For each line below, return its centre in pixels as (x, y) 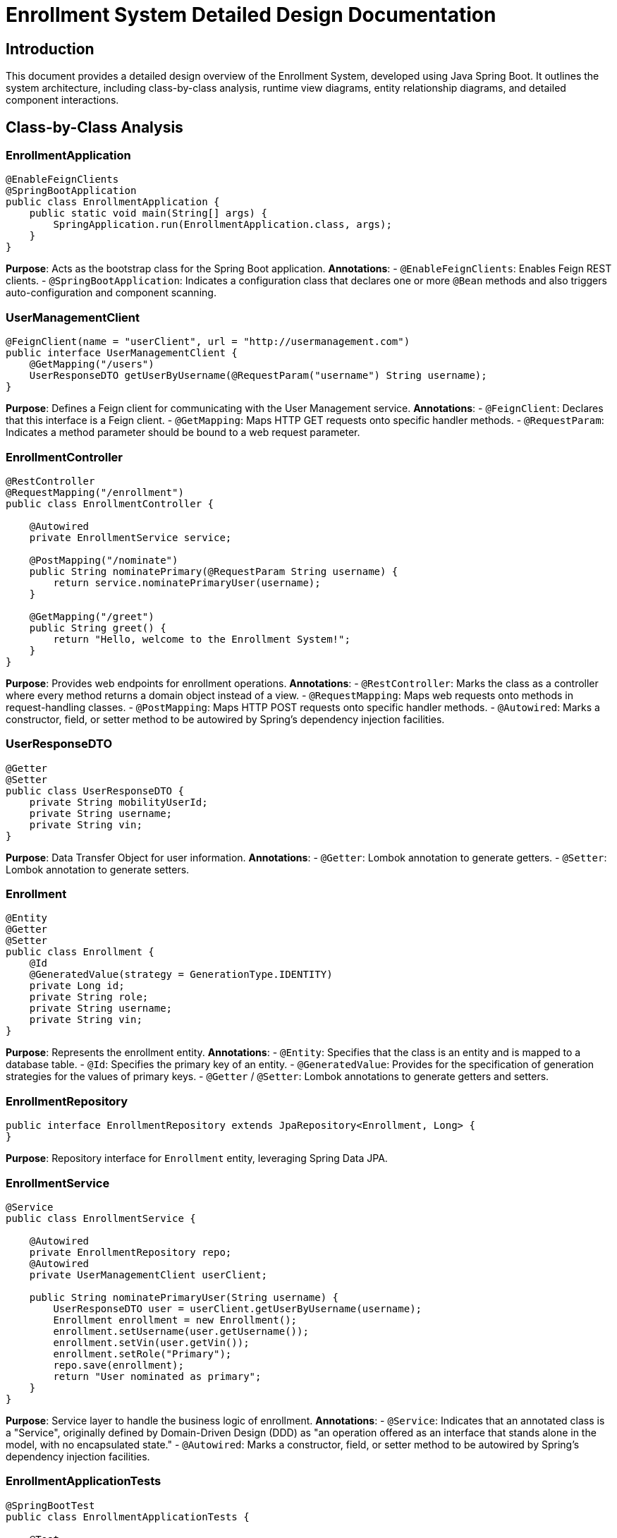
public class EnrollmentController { (110, 503)
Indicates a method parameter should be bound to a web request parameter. (183, 432)
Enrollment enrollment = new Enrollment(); (175, 1320)
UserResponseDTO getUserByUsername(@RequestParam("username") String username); (258, 376)
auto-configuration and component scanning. (111, 293)
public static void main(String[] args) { (148, 213)
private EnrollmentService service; (130, 537)
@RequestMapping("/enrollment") (95, 492)
